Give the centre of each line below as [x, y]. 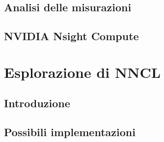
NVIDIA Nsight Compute [71, 36]
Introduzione [37, 103]
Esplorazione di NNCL [82, 72]
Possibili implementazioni [70, 132]
